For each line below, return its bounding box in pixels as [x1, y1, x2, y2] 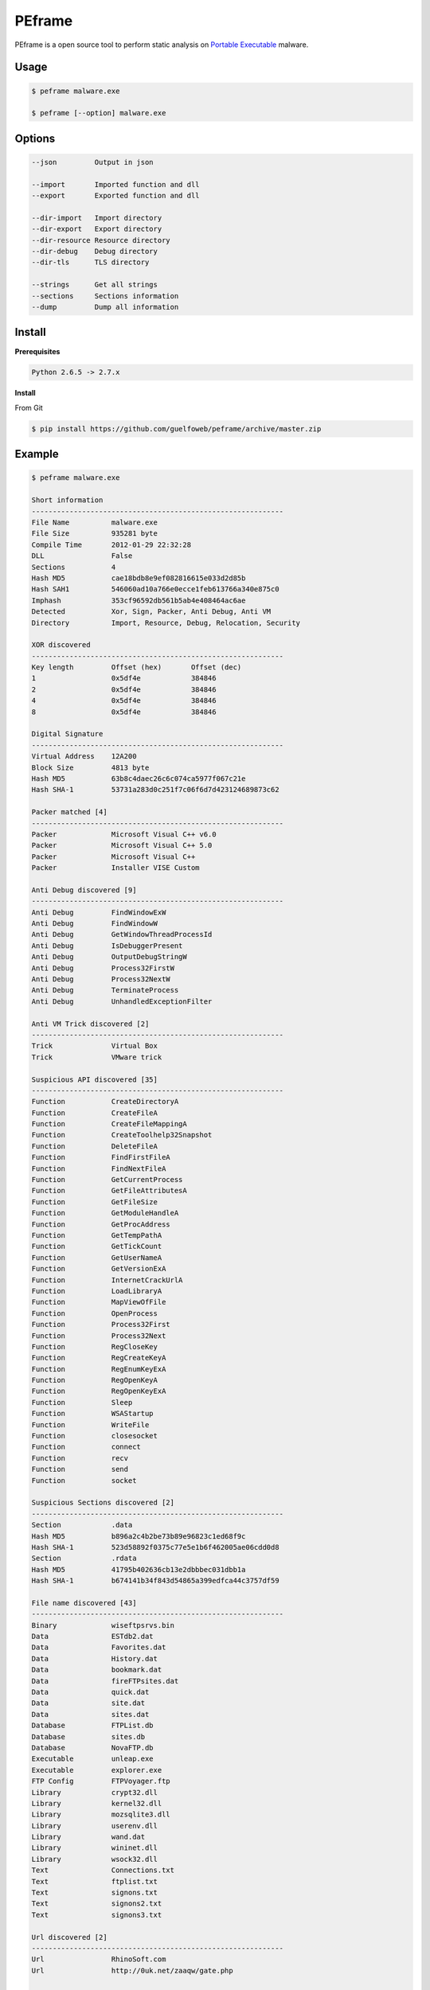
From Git [14, 403, 43, 412]
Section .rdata [31, 1554, 137, 1563]
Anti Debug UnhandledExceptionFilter [31, 997, 213, 1006]
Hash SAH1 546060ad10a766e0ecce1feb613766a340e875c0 [31, 585, 279, 594]
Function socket [31, 1476, 137, 1485]
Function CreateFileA [31, 1108, 158, 1118]
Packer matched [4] [31, 808, 107, 817]
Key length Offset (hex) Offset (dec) [31, 663, 242, 672]
